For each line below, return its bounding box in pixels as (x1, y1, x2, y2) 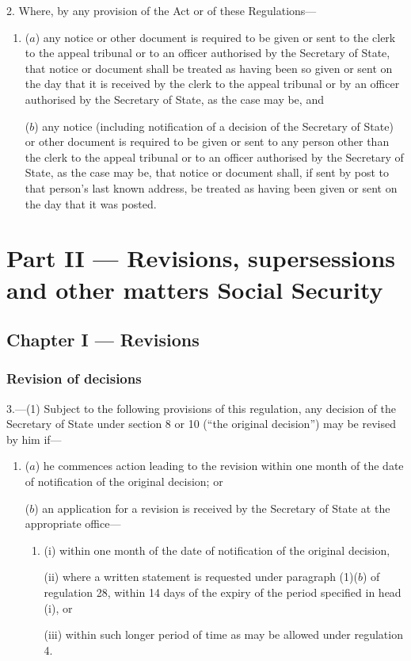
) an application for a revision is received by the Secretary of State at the (34, 499, 390, 516)
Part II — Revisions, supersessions (6, 242, 396, 274)
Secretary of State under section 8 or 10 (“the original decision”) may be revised (6, 415, 396, 432)
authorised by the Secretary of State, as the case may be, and (25, 90, 324, 107)
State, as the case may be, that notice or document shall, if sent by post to (25, 164, 390, 181)
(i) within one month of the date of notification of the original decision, (44, 541, 390, 558)
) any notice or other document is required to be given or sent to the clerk (35, 29, 396, 45)
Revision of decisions (6, 369, 142, 388)
